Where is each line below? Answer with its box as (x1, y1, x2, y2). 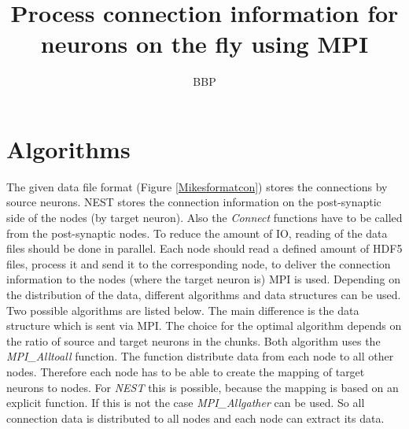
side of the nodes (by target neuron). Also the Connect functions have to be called (6, 209, 403, 226)
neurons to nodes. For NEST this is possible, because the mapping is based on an (6, 379, 399, 395)
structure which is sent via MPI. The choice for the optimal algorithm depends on (6, 317, 402, 334)
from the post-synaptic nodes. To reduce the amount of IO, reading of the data (6, 224, 388, 241)
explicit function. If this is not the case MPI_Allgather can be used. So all (6, 394, 365, 411)
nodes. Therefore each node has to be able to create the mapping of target (6, 363, 365, 379)
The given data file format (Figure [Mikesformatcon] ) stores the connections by (6, 178, 388, 194)
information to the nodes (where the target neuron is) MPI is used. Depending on (6, 271, 400, 287)
